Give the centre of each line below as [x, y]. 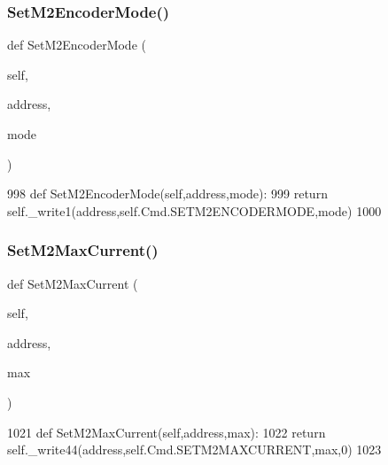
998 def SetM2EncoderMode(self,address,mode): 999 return [167, 194]
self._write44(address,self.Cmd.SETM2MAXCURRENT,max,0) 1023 [194, 449]
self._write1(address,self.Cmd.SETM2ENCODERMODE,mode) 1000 [194, 210]
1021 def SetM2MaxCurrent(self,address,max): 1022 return [167, 432]
